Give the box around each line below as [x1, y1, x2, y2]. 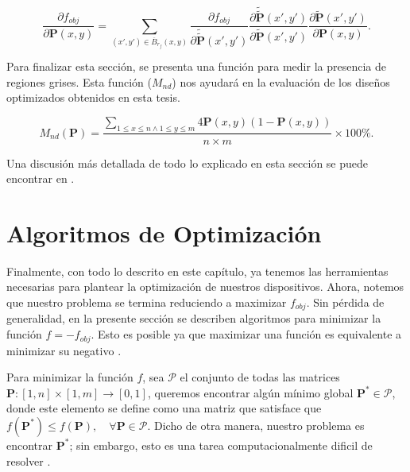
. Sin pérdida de [306, 294, 385, 311]
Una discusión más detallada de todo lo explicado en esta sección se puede [6, 154, 369, 171]
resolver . [6, 452, 51, 469]
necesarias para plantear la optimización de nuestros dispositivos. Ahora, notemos [6, 278, 404, 295]
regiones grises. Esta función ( [6, 73, 152, 90]
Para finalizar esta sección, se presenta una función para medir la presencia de [6, 57, 386, 74]
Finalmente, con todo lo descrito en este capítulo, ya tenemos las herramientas [6, 262, 389, 279]
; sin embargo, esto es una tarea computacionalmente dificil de [69, 436, 373, 453]
